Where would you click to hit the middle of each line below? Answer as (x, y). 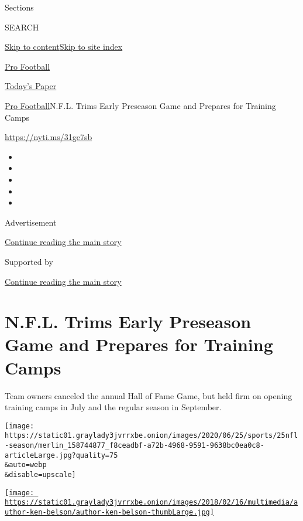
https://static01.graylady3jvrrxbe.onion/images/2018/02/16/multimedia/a (151, 503)
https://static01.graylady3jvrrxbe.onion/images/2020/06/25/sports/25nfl (151, 436)
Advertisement (31, 222)
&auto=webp (26, 465)
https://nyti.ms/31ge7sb (49, 137)
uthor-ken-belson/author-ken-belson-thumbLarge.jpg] (109, 513)
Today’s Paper (31, 86)
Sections (19, 7)
